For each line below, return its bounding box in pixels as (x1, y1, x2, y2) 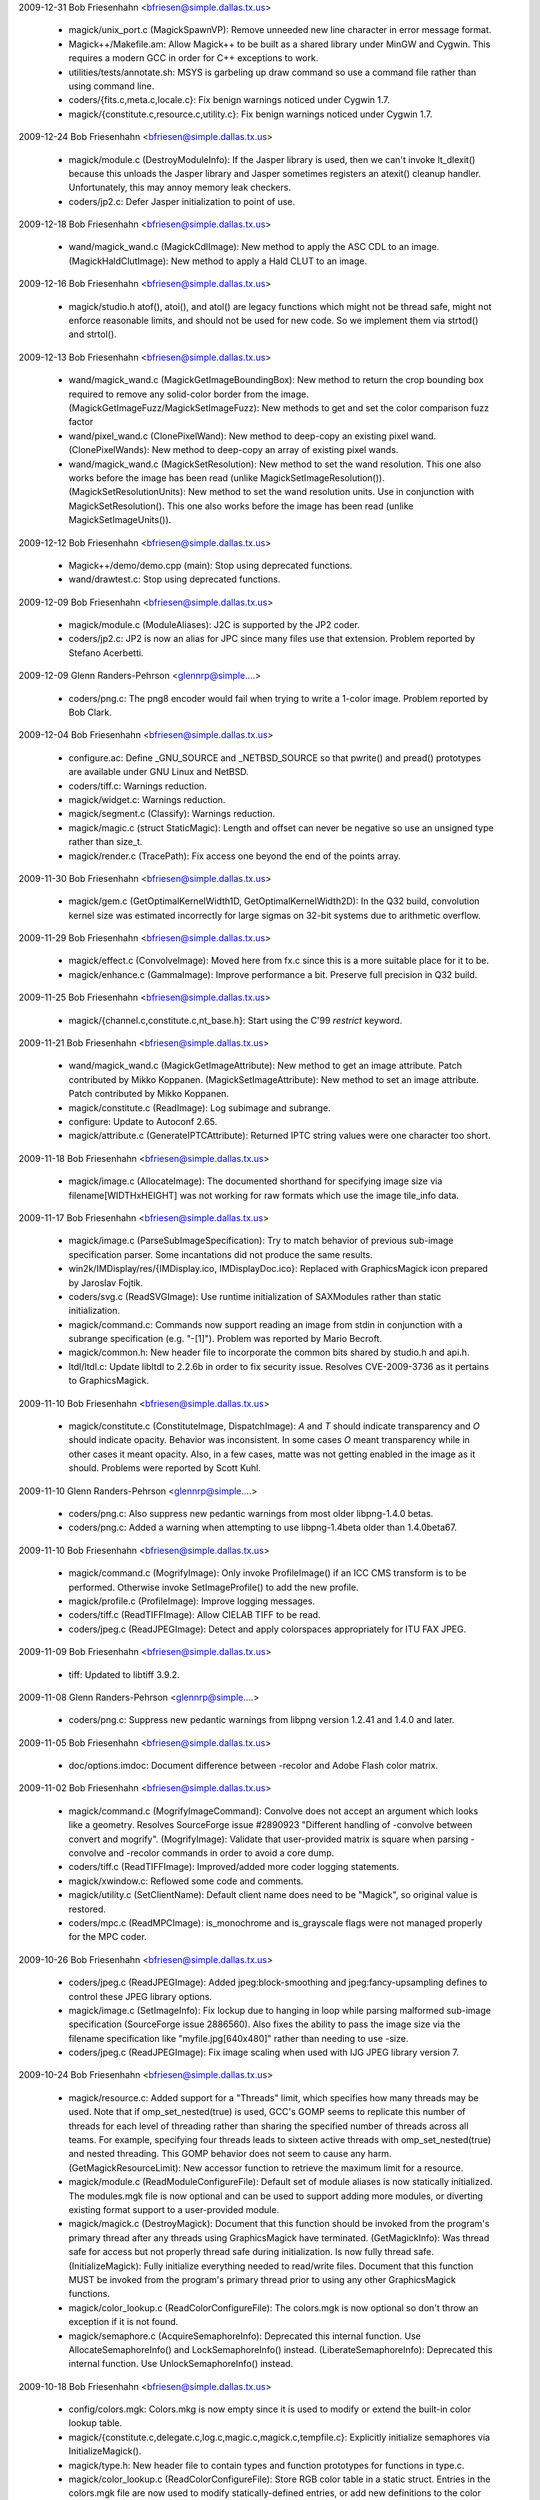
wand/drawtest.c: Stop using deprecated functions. (68, 573, 281, 585)
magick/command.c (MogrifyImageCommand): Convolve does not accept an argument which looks (68, 1805, 479, 1817)
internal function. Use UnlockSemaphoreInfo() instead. (68, 2358, 294, 2370)
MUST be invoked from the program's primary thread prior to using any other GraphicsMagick (68, 2273, 457, 2285)
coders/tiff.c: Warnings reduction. (68, 780, 207, 792)
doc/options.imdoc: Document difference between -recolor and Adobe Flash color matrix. (68, 1760, 439, 1772)
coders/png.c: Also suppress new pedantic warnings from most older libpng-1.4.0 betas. (68, 1507, 434, 1519)
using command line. (68, 80, 155, 92)
